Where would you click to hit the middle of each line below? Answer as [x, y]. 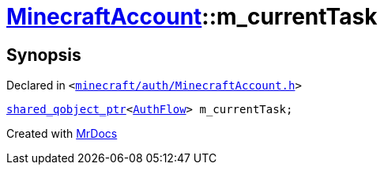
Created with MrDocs [62, 134]
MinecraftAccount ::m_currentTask [192, 17]
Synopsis [44, 55]
